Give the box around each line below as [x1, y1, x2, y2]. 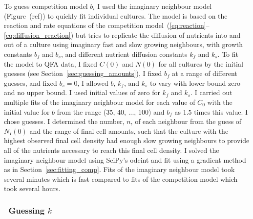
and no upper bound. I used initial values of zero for [4, 87, 160, 97]
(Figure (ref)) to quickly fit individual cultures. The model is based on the [4, 10, 228, 21]
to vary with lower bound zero [150, 77, 240, 88]
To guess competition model [4, 1, 88, 11]
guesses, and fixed [4, 77, 57, 88]
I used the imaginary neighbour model [97, 1, 212, 11]
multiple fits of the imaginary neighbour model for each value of [4, 97, 195, 107]
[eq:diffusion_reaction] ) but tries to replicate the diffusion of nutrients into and [4, 29, 241, 40]
